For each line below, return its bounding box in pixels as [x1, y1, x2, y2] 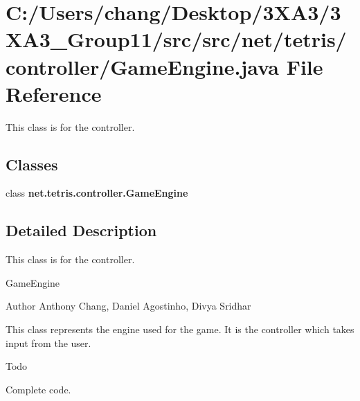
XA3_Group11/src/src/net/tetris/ [6, 25, 347, 53]
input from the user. [6, 335, 91, 350]
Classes [6, 153, 58, 175]
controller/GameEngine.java [6, 52, 279, 80]
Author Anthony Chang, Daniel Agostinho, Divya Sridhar [6, 298, 251, 313]
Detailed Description [6, 220, 157, 241]
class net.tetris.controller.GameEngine [6, 186, 188, 200]
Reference [6, 79, 102, 107]
